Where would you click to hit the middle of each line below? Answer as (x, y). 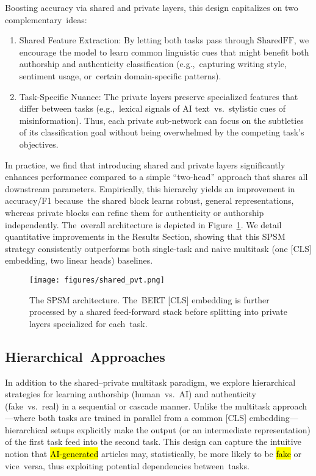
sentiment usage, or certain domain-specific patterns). (120, 75)
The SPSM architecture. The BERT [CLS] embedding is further (149, 299)
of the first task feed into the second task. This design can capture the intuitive (153, 442)
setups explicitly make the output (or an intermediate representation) (181, 429)
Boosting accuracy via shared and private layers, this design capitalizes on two (152, 7)
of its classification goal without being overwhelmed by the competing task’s (162, 132)
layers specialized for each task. (88, 323)
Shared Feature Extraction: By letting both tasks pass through (137, 40)
